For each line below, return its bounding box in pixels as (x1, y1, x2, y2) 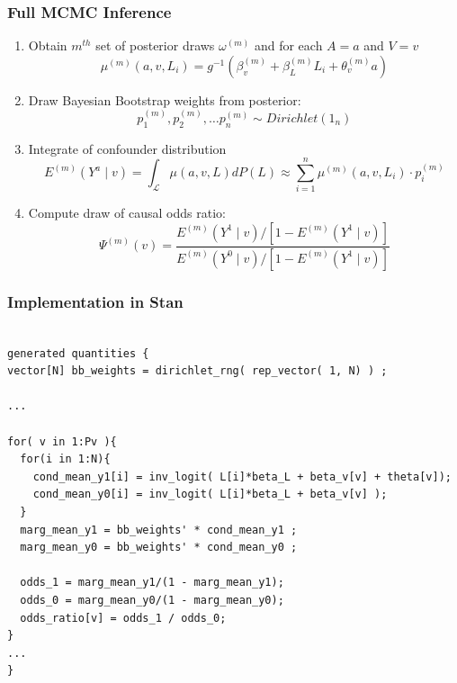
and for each (254, 36, 323, 55)
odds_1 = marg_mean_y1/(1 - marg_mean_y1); (20, 576, 284, 589)
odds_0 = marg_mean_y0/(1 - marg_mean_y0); (20, 593, 284, 607)
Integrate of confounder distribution (28, 139, 227, 157)
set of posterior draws (95, 36, 215, 55)
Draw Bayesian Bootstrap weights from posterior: (28, 90, 301, 109)
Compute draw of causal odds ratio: (28, 203, 226, 222)
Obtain (28, 36, 67, 55)
